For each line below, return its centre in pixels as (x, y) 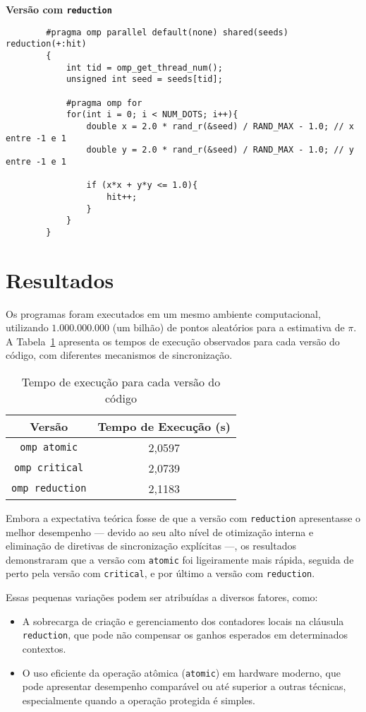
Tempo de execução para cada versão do (121, 381)
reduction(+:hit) (46, 44)
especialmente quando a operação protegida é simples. (139, 700)
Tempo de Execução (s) (164, 426)
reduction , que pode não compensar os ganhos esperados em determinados (185, 635)
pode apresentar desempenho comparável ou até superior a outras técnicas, (184, 686)
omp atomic (49, 447)
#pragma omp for (104, 103)
